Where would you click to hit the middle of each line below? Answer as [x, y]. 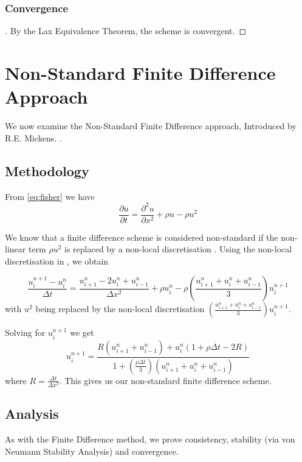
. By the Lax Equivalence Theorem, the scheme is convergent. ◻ [126, 31]
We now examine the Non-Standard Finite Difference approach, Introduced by [151, 126]
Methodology [47, 170]
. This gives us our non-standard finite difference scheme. [165, 380]
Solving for [25, 332]
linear [15, 249]
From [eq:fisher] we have [50, 196]
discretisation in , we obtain [57, 261]
